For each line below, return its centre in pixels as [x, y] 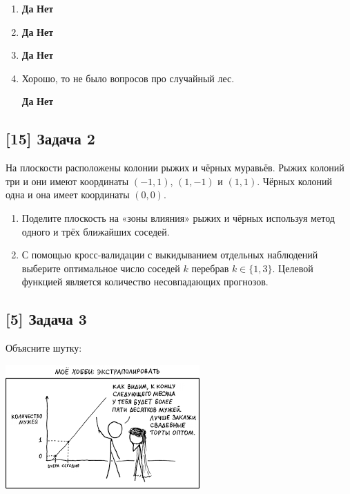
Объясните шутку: [44, 348]
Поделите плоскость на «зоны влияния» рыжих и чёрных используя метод [178, 217]
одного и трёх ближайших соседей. [96, 231]
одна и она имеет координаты [68, 194]
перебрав [210, 268]
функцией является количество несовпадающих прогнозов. [145, 282]
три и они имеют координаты [67, 181]
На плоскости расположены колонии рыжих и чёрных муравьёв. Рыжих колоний [175, 168]
